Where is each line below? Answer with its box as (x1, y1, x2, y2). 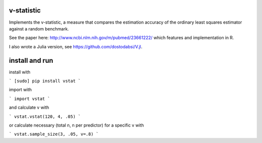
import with (9, 87, 32, 93)
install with (9, 69, 31, 75)
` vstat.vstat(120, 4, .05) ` (9, 114, 81, 119)
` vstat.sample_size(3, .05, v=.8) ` (9, 131, 99, 137)
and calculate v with (9, 104, 49, 111)
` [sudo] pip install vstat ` (9, 78, 81, 84)
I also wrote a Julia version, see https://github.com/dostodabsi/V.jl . (9, 43, 143, 49)
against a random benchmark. (9, 26, 69, 31)
